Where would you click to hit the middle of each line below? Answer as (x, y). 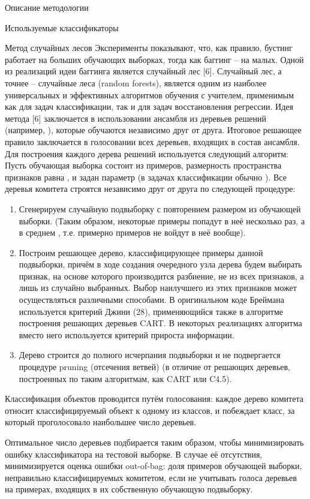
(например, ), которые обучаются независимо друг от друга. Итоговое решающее (153, 130)
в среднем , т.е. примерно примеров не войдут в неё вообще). (132, 232)
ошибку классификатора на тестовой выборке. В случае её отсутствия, (134, 454)
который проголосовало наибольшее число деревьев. (101, 422)
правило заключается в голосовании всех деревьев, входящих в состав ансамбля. (152, 141)
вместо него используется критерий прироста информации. (127, 334)
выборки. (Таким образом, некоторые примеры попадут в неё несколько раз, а (162, 220)
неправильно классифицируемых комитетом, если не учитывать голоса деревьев (151, 477)
